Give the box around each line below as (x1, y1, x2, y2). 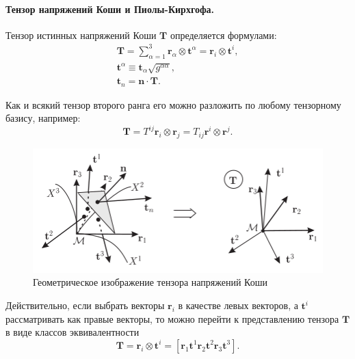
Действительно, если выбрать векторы (5, 298, 165, 313)
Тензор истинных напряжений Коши (5, 27, 157, 42)
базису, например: (5, 111, 81, 125)
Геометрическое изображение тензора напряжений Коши (33, 275, 267, 289)
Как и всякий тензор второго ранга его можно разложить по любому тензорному (5, 97, 341, 111)
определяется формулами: (170, 27, 277, 42)
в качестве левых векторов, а (178, 298, 298, 313)
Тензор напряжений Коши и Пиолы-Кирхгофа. (5, 1, 215, 16)
